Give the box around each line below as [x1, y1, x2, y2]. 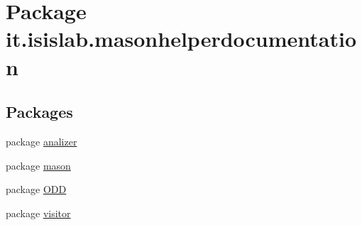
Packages [6, 101, 73, 123]
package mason [6, 158, 71, 172]
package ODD [6, 182, 67, 197]
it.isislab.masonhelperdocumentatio [6, 24, 357, 53]
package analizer [6, 133, 77, 148]
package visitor [6, 205, 71, 220]
